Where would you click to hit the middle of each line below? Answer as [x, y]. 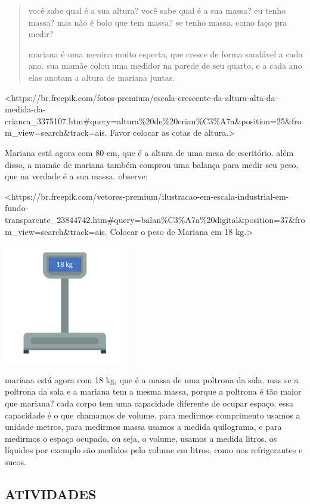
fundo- [17, 208]
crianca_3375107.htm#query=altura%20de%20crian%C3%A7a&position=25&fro [153, 120]
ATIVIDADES [51, 494]
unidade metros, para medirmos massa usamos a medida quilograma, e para [143, 427]
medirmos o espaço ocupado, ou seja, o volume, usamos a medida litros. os [141, 438]
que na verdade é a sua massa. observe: [76, 176]
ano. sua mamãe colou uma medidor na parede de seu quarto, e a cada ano [165, 65]
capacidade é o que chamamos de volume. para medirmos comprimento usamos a [153, 415]
